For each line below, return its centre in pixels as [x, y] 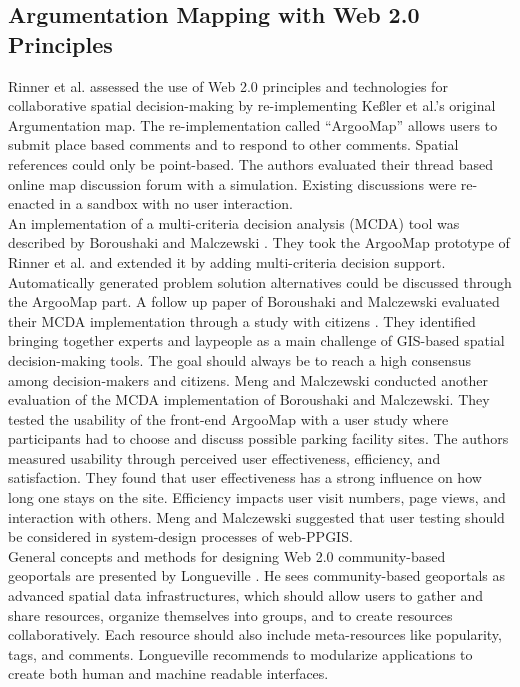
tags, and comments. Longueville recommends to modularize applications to [240, 653]
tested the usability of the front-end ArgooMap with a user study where [228, 418]
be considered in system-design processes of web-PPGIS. [180, 536]
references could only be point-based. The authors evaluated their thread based [251, 163]
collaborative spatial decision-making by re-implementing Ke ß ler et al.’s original [252, 105]
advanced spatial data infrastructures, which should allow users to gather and [246, 595]
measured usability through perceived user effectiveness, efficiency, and [224, 457]
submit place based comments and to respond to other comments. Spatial [233, 144]
